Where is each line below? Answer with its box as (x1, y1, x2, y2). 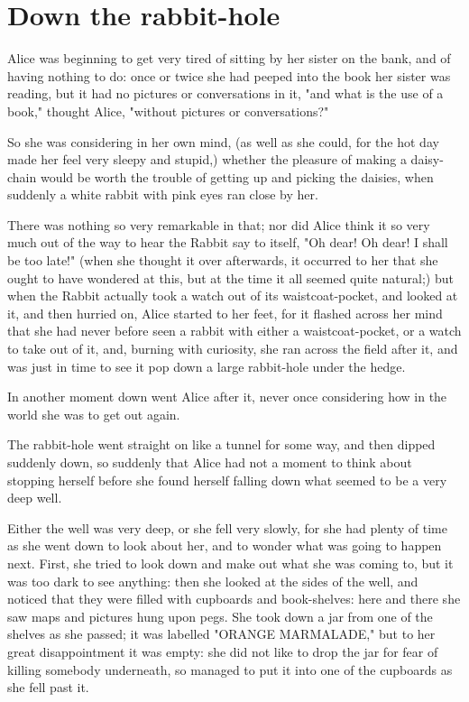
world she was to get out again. (7, 404, 180, 423)
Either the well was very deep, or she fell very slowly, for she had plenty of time (7, 518, 447, 537)
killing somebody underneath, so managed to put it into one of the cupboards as (7, 660, 453, 679)
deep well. (7, 488, 62, 507)
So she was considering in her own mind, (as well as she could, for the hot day (7, 132, 439, 151)
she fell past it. (7, 678, 89, 697)
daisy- (410, 150, 444, 169)
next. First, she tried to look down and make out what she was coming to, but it (7, 553, 454, 572)
